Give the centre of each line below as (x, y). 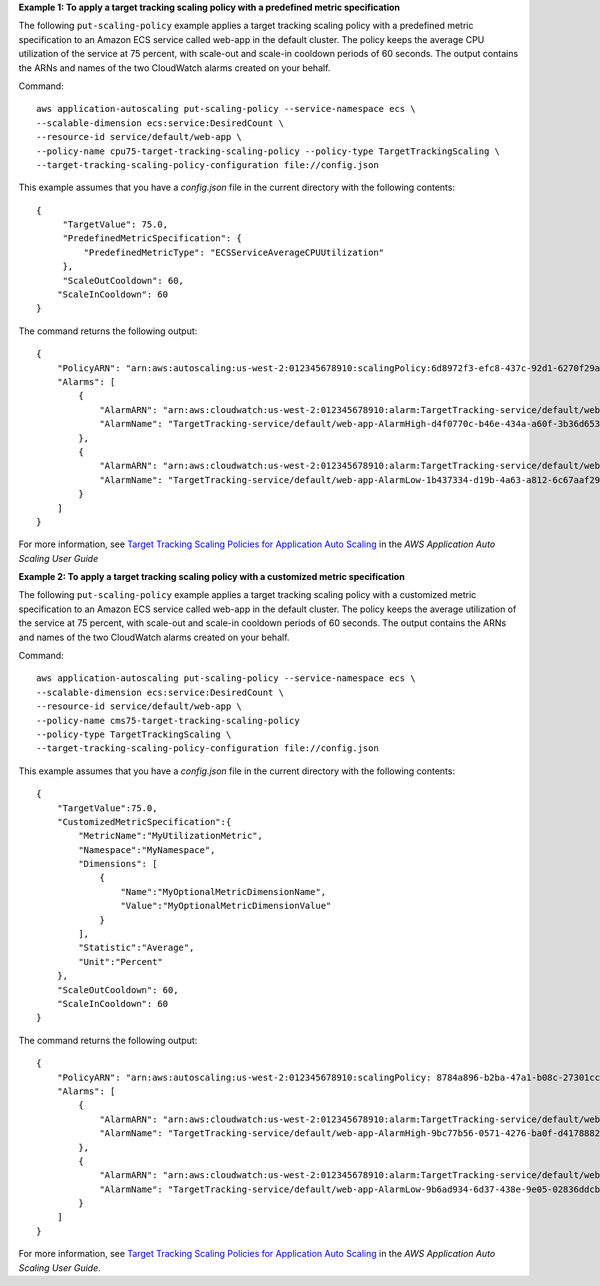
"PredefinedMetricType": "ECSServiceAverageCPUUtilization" (234, 252)
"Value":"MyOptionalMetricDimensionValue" (226, 906)
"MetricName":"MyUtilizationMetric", (171, 836)
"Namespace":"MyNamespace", (147, 849)
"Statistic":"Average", (136, 948)
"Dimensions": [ (118, 864)
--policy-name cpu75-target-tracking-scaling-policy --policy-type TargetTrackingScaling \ (268, 151)
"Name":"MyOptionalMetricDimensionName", (223, 891)
